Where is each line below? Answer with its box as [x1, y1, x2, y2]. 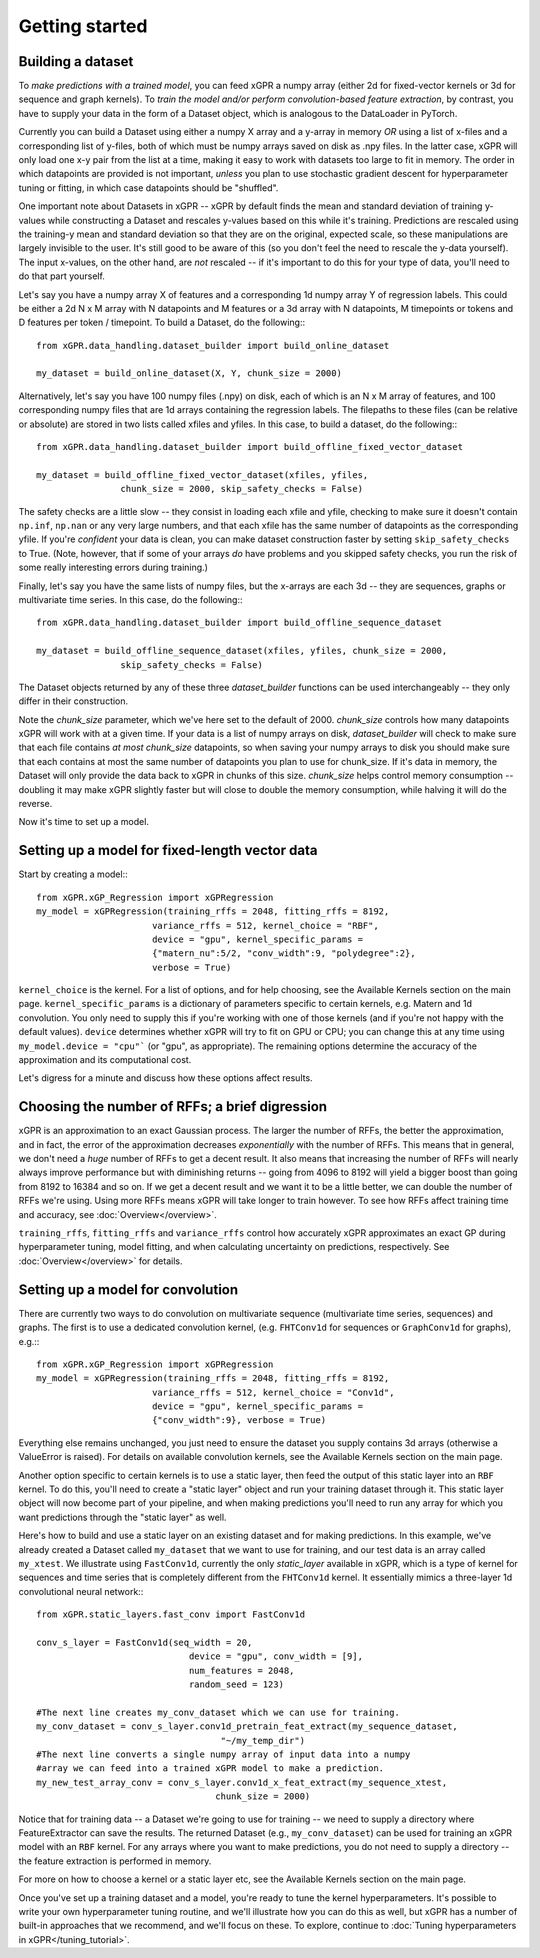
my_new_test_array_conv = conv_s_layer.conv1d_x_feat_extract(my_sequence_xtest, [36, 1776, 448, 1788]
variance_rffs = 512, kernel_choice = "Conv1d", [151, 1386, 395, 1398]
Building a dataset [18, 53, 134, 70]
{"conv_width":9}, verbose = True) [151, 1415, 327, 1426]
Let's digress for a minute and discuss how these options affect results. [18, 1072, 314, 1084]
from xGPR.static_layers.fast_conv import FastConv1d [36, 1609, 305, 1620]
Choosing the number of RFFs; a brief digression [18, 1098, 328, 1115]
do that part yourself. [18, 270, 105, 282]
